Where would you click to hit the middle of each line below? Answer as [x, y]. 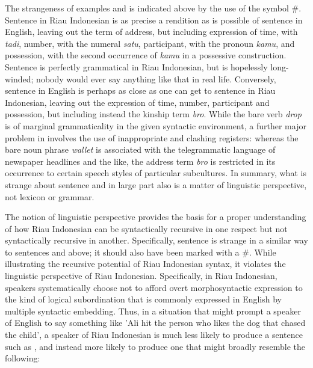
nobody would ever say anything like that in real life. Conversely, [156, 78]
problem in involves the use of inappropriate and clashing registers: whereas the [152, 137]
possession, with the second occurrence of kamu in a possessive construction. [146, 55]
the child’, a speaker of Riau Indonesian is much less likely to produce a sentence [154, 335]
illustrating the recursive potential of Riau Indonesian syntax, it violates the [145, 264]
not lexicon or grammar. [50, 196]
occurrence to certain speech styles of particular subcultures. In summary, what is [156, 173]
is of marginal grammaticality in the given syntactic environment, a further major [156, 125]
